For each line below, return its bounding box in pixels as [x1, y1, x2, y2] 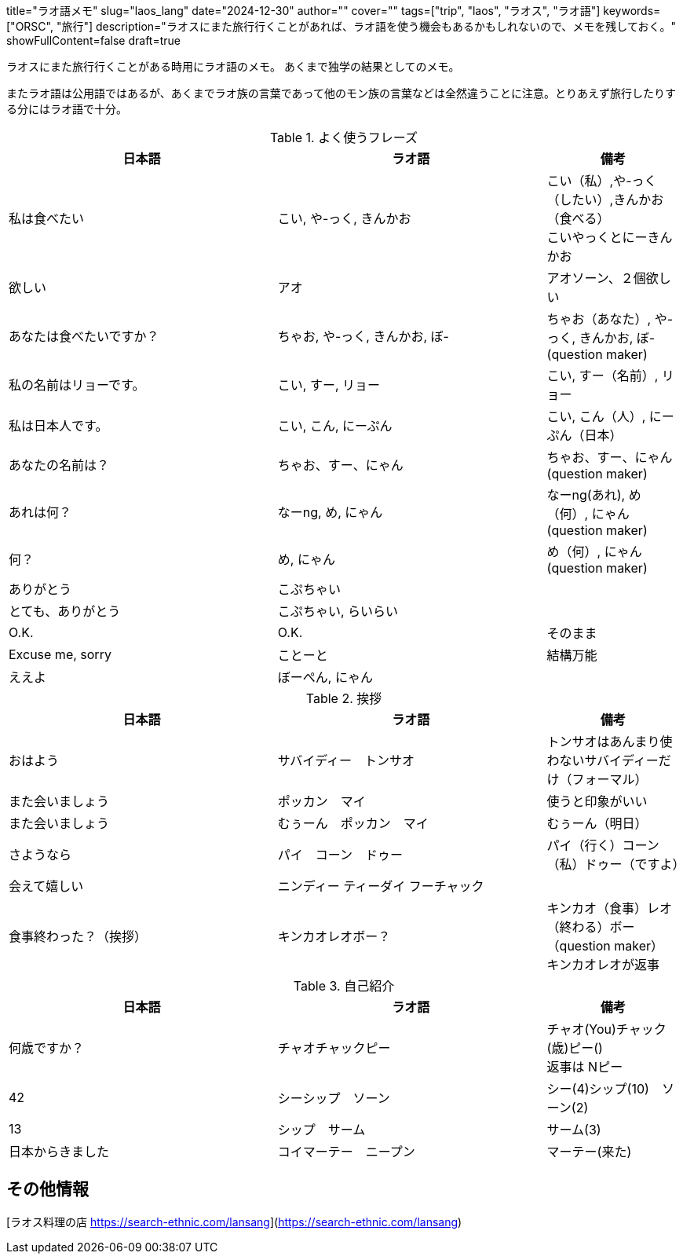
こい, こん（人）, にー [546, 408, 674, 424]
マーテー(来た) [546, 1144, 632, 1159]
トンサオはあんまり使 [546, 734, 673, 749]
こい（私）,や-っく [546, 173, 657, 189]
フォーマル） [572, 771, 648, 787]
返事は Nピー [546, 1059, 623, 1075]
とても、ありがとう [9, 603, 121, 619]
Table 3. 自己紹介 [293, 978, 395, 994]
